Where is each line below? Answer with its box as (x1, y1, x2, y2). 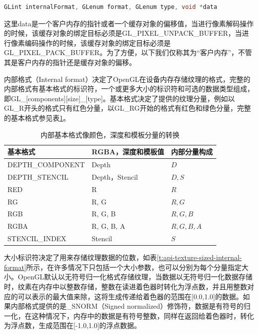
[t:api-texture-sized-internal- (157, 252, 242, 263)
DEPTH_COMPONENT (7, 159, 85, 169)
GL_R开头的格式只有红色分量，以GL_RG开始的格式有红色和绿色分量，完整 (4, 103, 251, 113)
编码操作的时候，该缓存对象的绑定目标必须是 (24, 37, 171, 48)
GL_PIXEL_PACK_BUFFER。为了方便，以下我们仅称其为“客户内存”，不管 (4, 47, 252, 58)
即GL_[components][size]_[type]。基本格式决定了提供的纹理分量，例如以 (4, 93, 235, 103)
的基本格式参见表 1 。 (4, 112, 70, 123)
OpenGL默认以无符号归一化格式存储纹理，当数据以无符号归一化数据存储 (17, 271, 253, 282)
